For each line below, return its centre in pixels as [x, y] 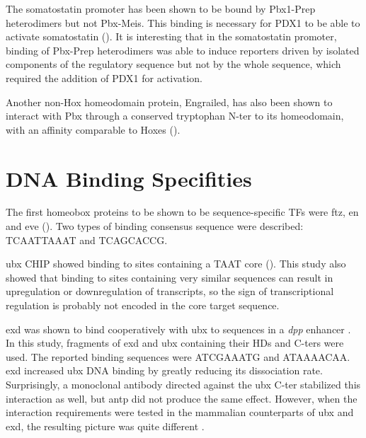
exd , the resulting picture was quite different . [105, 426]
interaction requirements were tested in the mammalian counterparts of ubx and [180, 412]
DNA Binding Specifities [129, 178]
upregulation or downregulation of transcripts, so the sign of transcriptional [170, 291]
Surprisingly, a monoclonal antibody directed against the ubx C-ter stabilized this [183, 384]
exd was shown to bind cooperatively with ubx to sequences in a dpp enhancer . [178, 329]
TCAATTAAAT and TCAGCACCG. [87, 240]
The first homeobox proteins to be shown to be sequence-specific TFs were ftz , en [182, 212]
